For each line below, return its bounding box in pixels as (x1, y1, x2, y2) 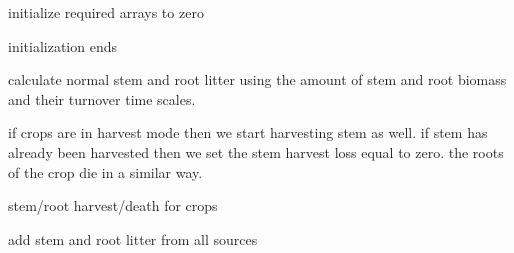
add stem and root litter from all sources (8, 228, 258, 249)
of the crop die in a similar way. (8, 161, 203, 182)
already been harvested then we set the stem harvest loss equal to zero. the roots (8, 141, 504, 162)
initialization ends (8, 35, 117, 56)
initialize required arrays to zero (8, 2, 204, 22)
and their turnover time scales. (8, 88, 196, 109)
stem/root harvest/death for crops (8, 195, 218, 216)
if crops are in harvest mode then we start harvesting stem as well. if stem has (8, 122, 488, 143)
